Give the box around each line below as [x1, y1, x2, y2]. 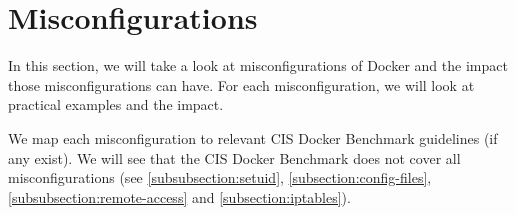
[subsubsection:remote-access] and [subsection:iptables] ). [8, 186, 351, 207]
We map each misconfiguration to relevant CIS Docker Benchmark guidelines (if [8, 127, 498, 148]
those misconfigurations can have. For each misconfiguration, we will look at [8, 74, 475, 95]
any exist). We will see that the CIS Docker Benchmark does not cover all [8, 147, 461, 168]
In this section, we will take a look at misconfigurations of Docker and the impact [8, 55, 508, 76]
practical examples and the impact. [8, 94, 224, 115]
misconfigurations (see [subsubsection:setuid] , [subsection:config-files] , [8, 167, 432, 188]
